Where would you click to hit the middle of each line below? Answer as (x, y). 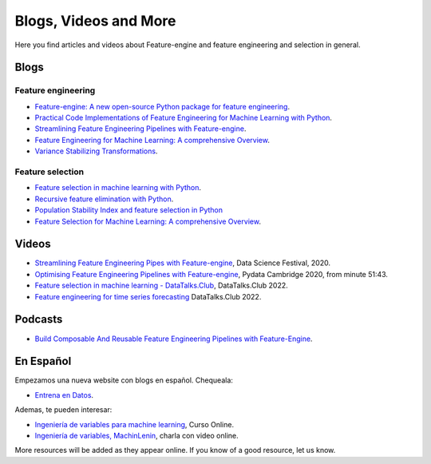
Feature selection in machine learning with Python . (118, 188)
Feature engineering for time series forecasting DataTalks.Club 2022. (148, 296)
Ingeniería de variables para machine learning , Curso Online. (134, 424)
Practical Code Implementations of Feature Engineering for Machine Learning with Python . (184, 118)
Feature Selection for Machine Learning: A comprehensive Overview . (148, 221)
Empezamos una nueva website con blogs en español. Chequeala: (124, 380)
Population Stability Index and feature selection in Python (129, 210)
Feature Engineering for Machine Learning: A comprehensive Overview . (152, 140)
